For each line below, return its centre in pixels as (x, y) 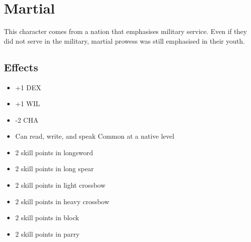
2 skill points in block (47, 218)
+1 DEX (28, 87)
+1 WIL (28, 104)
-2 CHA (27, 120)
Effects (21, 67)
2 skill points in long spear (54, 169)
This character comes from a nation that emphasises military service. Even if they (125, 31)
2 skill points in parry (47, 234)
